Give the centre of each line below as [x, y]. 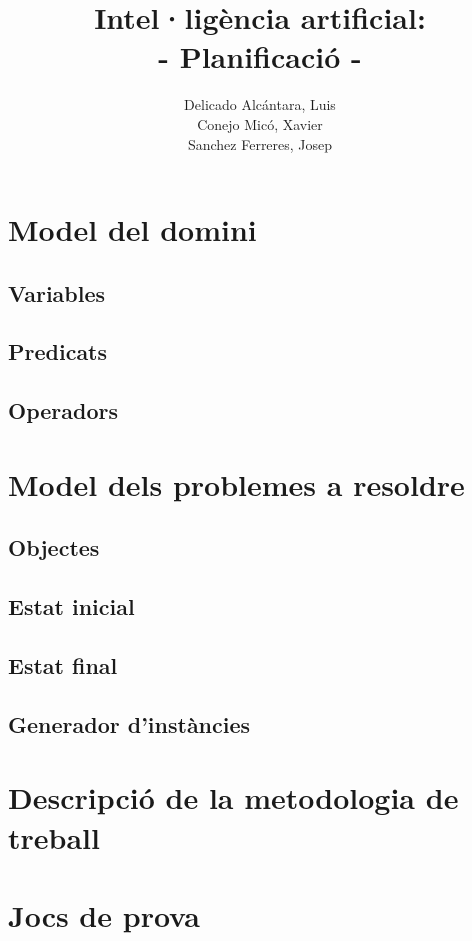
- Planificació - [260, 56]
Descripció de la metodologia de [233, 797]
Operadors [63, 410]
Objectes [54, 547]
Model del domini [132, 229]
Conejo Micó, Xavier [260, 123]
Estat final [63, 664]
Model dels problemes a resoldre [236, 483]
